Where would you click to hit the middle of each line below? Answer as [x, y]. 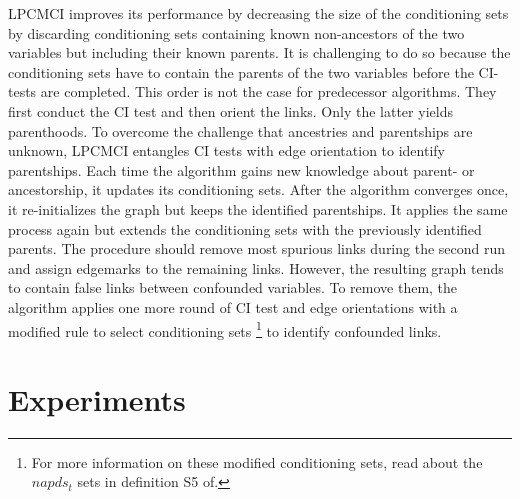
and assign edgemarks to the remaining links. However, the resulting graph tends [256, 267]
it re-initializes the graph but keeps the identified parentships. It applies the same [258, 208]
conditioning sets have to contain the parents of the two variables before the [241, 71]
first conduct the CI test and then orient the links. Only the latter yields [230, 110]
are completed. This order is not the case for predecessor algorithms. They [268, 91]
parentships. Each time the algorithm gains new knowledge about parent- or [241, 169]
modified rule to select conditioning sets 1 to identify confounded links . [225, 329]
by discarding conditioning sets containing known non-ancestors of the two [236, 32]
